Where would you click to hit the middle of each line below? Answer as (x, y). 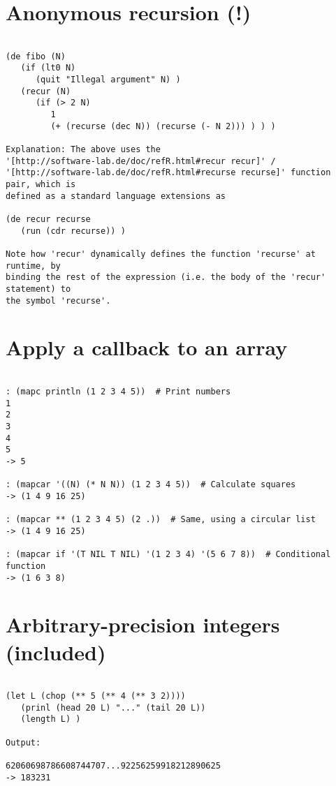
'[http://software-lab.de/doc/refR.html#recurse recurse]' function (168, 173)
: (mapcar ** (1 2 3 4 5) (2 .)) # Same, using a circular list (161, 520)
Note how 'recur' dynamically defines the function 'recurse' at (161, 254)
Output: (23, 742)
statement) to (38, 289)
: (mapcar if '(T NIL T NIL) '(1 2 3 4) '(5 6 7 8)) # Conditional (168, 555)
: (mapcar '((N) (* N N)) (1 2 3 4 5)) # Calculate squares (151, 485)
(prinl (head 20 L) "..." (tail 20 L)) (113, 707)
